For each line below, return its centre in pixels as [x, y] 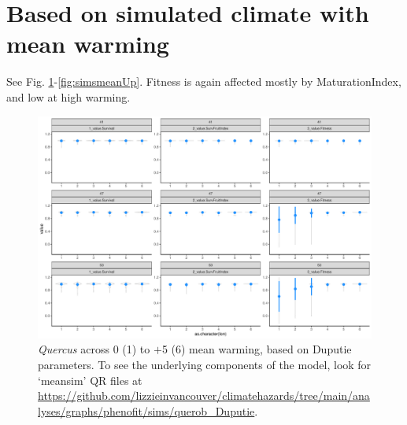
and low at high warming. [68, 96]
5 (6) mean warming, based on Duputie [257, 349]
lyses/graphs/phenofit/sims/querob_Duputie [146, 410]
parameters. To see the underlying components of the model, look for [205, 365]
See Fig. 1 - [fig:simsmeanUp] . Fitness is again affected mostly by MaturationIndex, [204, 81]
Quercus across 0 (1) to [94, 349]
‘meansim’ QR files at [90, 380]
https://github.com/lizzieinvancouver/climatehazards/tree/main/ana [204, 395]
